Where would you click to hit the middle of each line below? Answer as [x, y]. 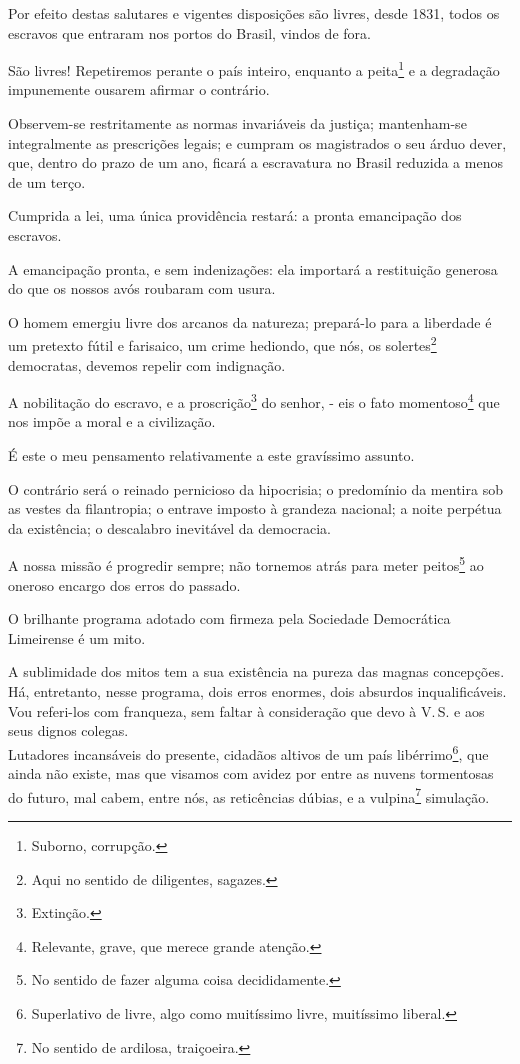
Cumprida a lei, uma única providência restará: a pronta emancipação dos [235, 215]
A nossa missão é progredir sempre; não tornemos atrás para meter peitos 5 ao [246, 564]
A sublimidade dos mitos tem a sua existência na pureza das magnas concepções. [256, 671]
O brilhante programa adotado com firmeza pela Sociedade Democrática [229, 618]
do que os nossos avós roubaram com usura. [142, 288]
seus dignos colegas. [68, 730]
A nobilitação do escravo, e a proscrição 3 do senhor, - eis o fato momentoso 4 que [254, 400]
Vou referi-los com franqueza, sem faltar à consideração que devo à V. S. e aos [246, 710]
